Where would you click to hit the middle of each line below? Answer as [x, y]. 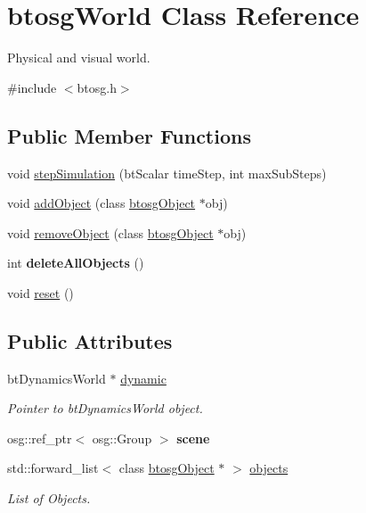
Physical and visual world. [79, 58]
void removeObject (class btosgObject [110, 232]
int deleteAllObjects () [76, 263]
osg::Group [122, 438]
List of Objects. [49, 498]
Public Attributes [90, 340]
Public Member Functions [129, 135]
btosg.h [97, 87]
